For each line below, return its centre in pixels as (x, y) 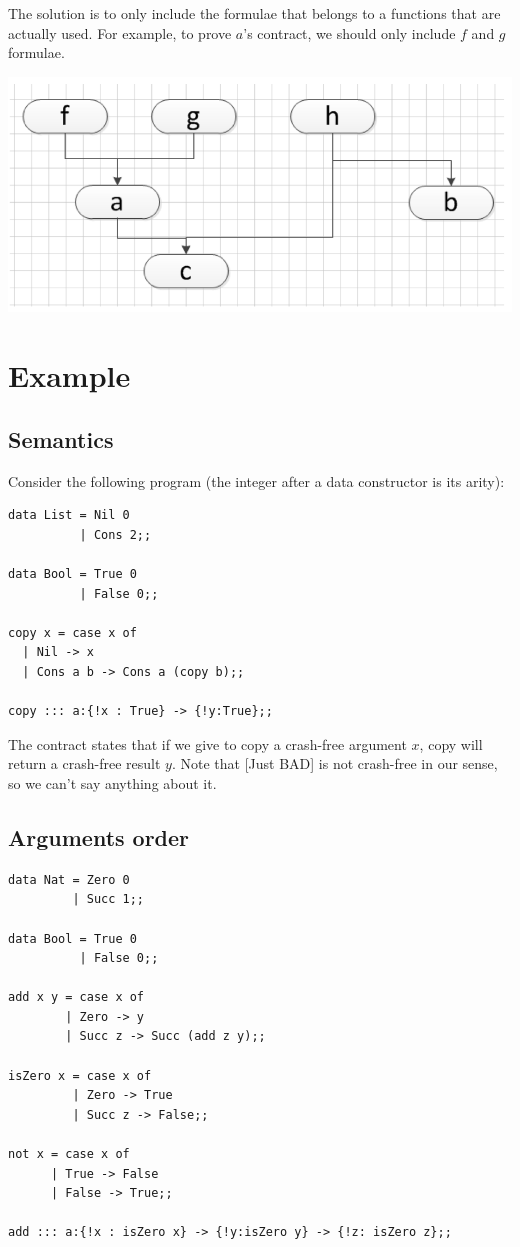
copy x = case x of (72, 632)
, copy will (451, 743)
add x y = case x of (76, 997)
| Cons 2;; (115, 534)
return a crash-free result (84, 763)
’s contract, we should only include (349, 32)
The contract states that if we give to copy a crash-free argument (207, 743)
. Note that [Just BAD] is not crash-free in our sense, (334, 763)
